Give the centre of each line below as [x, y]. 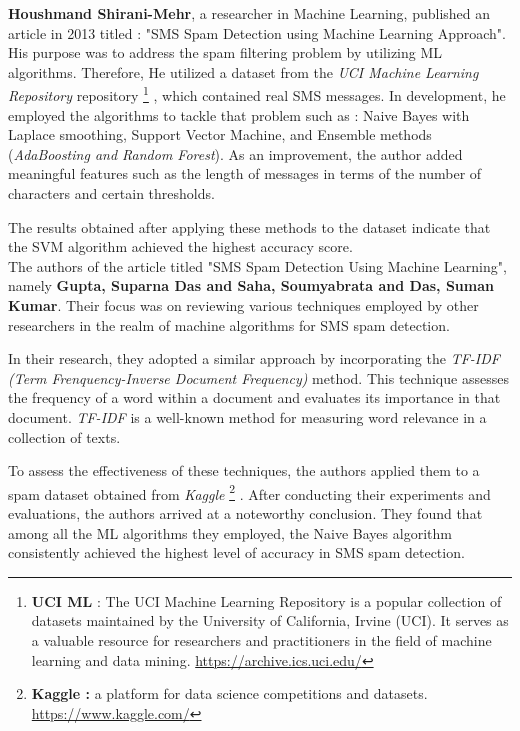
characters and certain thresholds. [111, 193]
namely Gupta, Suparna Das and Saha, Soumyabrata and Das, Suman [251, 285]
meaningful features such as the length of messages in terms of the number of [245, 173]
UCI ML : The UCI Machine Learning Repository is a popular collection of [266, 600]
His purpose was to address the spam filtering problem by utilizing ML [225, 52]
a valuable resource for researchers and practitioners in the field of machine [261, 639]
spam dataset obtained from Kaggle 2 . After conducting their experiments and [249, 492]
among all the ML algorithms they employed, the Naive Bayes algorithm [230, 532]
